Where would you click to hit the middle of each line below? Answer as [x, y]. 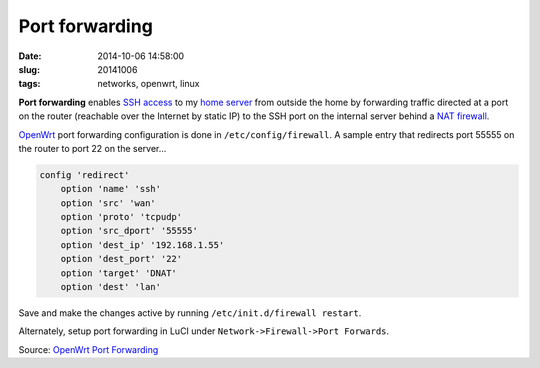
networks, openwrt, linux [148, 84]
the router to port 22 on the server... [92, 148]
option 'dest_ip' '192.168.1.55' [142, 244]
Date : [30, 56]
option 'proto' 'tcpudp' [121, 217]
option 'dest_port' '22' [121, 259]
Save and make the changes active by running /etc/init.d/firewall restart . [190, 312]
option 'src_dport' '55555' [129, 231]
